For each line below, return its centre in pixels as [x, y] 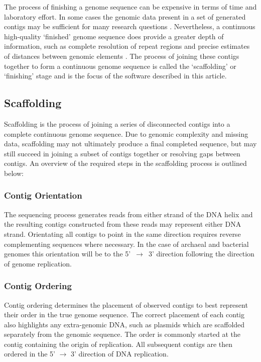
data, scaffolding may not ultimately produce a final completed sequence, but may [130, 144]
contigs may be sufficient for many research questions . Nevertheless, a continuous [130, 26]
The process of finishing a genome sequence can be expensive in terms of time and [130, 7]
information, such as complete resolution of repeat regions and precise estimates [127, 46]
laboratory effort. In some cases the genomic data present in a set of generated [125, 16]
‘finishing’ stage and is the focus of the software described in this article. [115, 76]
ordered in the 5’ [30, 354]
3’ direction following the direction [201, 254]
